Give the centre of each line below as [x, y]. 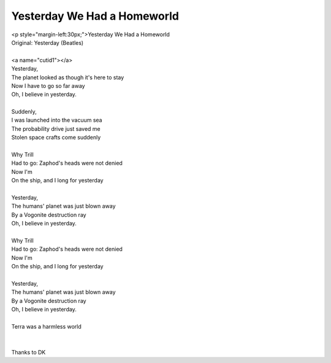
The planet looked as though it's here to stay [68, 77]
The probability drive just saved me [56, 128]
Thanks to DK [29, 352]
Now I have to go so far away [48, 85]
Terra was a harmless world [47, 326]
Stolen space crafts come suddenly [56, 138]
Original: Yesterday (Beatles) [48, 42]
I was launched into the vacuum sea [57, 120]
